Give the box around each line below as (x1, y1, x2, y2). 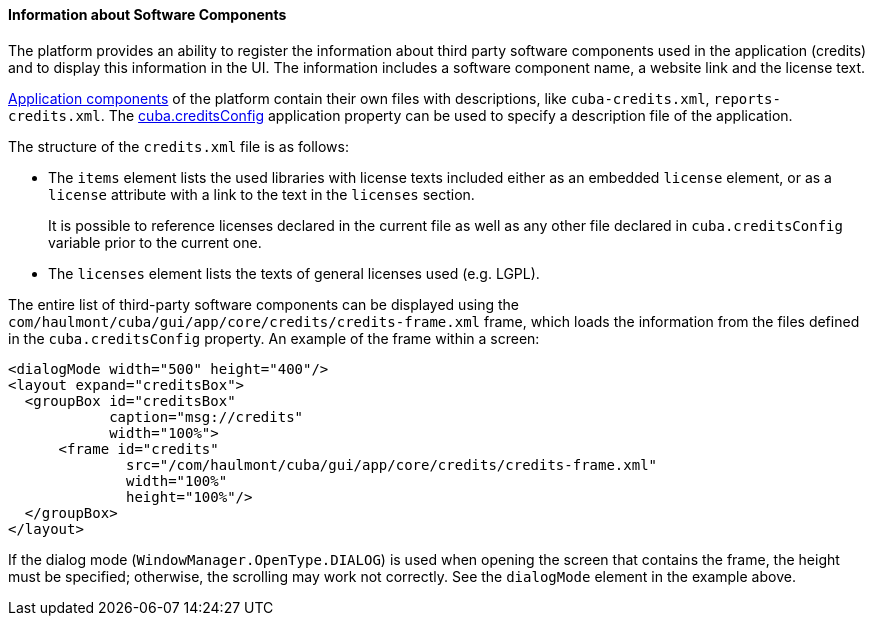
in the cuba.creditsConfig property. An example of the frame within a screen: (8, 329, 540, 347)
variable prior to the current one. (48, 233, 262, 251)
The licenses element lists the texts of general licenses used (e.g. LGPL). (48, 264, 540, 282)
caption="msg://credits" (109, 408, 304, 425)
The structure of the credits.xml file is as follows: (8, 137, 349, 155)
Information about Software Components (8, 6, 287, 23)
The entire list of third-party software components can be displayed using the (8, 295, 519, 313)
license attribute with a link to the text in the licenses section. (48, 185, 475, 203)
